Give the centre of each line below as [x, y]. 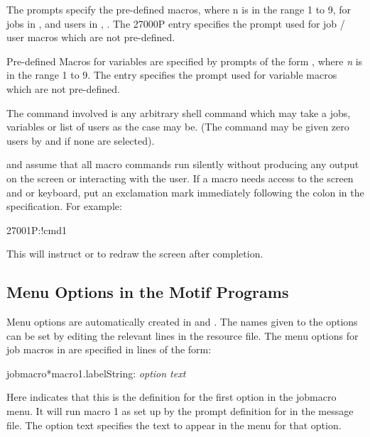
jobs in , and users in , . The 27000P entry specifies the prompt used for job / [176, 23]
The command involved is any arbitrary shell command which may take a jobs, [179, 112]
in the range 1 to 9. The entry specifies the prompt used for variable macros [172, 75]
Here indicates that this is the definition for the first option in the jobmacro [172, 397]
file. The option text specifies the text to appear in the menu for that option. [174, 425]
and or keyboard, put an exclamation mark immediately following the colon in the [185, 192]
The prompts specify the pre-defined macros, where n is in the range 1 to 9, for [179, 9]
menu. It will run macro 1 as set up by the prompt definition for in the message [180, 411]
